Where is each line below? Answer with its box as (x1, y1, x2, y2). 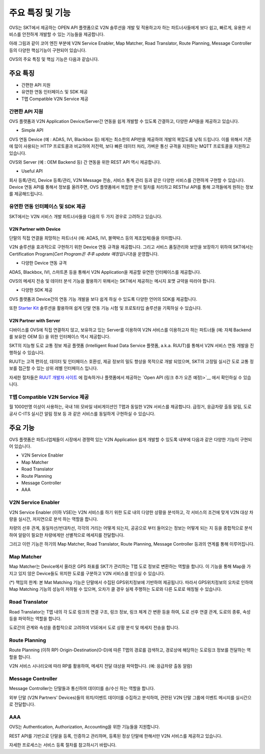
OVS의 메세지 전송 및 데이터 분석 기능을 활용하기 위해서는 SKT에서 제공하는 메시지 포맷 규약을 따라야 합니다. (9, 278, 216, 284)
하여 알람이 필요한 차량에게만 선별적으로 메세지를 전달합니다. (9, 532, 125, 538)
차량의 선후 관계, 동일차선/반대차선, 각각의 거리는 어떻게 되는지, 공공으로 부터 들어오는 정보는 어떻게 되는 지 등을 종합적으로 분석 (9, 525, 253, 531)
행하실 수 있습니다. (9, 349, 45, 355)
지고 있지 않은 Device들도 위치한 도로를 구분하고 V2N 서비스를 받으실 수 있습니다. (9, 570, 165, 576)
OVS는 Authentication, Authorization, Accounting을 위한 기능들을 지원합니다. (9, 724, 160, 730)
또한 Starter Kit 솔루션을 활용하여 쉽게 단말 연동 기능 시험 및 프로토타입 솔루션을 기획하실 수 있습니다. (9, 305, 202, 311)
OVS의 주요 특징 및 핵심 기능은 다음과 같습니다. (9, 57, 99, 62)
